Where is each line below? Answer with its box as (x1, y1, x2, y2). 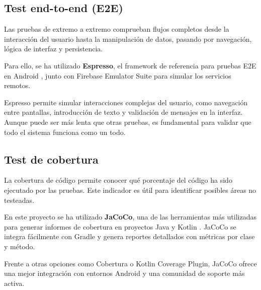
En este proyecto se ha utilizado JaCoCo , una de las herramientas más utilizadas (4, 211, 256, 222)
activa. (4, 277, 25, 288)
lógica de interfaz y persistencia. (4, 43, 103, 54)
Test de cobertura (4, 151, 99, 167)
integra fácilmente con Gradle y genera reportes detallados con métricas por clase (4, 231, 255, 242)
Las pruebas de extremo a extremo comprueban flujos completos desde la (4, 24, 229, 34)
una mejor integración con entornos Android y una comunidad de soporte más (4, 268, 245, 278)
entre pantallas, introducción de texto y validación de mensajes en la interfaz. (4, 107, 243, 117)
